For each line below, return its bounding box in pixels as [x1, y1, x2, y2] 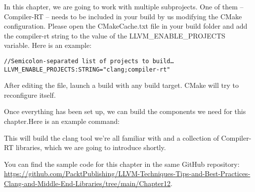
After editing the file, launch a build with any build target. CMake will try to [4, 80, 239, 90]
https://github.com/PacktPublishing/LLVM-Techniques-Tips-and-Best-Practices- [4, 168, 251, 179]
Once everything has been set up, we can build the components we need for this [4, 106, 246, 116]
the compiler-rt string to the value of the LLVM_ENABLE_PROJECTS [4, 30, 225, 40]
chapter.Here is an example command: [4, 116, 120, 126]
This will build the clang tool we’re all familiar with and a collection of [4, 132, 219, 143]
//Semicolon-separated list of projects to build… [4, 57, 174, 65]
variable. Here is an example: [4, 40, 92, 50]
